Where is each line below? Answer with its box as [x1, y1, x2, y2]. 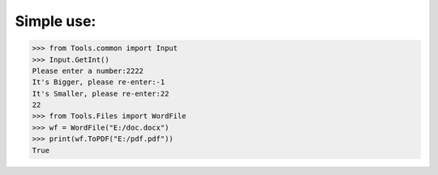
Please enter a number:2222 [32, 66, 144, 75]
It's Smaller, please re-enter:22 [32, 89, 170, 98]
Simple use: [15, 12, 97, 30]
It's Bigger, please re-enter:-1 [32, 78, 165, 87]
